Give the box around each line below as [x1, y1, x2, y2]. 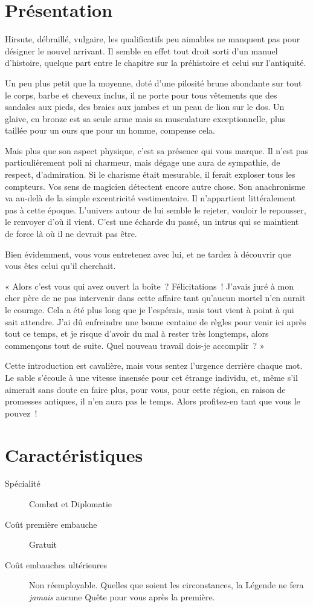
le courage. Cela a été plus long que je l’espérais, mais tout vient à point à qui [5, 303, 294, 316]
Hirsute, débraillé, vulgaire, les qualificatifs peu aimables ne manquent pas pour [5, 33, 300, 45]
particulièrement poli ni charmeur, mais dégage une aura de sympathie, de [5, 156, 280, 169]
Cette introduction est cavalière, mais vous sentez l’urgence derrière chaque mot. [5, 359, 303, 372]
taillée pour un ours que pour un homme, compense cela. [5, 124, 215, 137]
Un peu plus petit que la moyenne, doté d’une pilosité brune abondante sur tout [5, 76, 302, 89]
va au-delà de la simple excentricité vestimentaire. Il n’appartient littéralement [5, 192, 296, 204]
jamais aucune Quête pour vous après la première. [29, 591, 215, 603]
